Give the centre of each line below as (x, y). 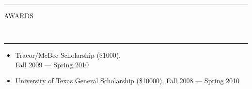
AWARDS (19, 15)
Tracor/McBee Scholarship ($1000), (68, 55)
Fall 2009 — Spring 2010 (52, 64)
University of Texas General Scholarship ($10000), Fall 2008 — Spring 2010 (127, 81)
